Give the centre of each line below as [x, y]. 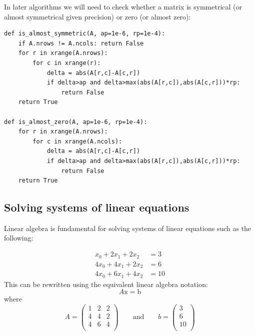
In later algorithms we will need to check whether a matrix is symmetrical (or [123, 6]
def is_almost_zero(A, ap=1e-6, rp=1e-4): [76, 122]
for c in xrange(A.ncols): [77, 141]
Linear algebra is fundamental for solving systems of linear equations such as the [128, 228]
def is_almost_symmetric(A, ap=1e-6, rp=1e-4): [85, 34]
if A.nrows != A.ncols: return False [81, 43]
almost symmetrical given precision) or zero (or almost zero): [97, 16]
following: [19, 238]
